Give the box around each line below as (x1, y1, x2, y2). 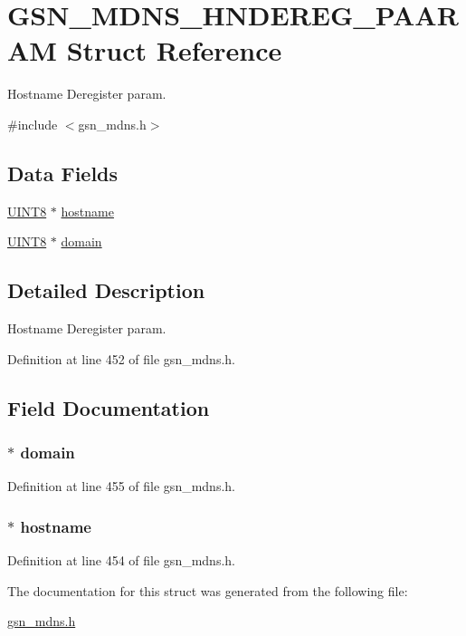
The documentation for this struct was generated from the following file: (7, 581, 408, 600)
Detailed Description (7, 276, 205, 304)
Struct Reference (66, 32, 282, 69)
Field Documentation (7, 393, 210, 421)
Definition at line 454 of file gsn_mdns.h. (7, 551, 235, 570)
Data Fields (7, 159, 119, 187)
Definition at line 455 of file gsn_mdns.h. (7, 477, 235, 496)
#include (7, 114, 58, 133)
